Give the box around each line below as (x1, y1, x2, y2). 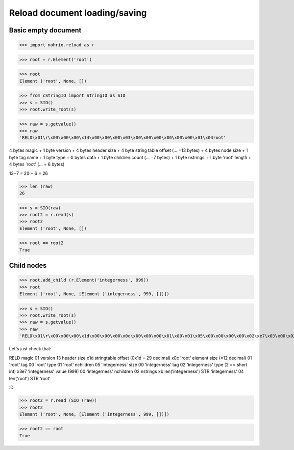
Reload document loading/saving (9, 7, 147, 18)
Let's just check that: (9, 346, 51, 352)
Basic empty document (9, 26, 82, 34)
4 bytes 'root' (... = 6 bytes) (9, 161, 65, 167)
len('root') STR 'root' (9, 375, 51, 381)
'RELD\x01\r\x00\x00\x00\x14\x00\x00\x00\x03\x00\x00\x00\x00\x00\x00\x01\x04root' (19, 135, 226, 141)
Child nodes (9, 261, 47, 270)
